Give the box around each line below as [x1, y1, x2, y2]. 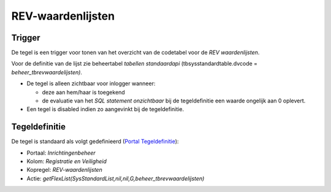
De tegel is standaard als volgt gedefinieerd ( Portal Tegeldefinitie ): [11, 138, 179, 145]
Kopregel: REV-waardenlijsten [26, 166, 102, 174]
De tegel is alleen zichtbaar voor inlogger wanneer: [26, 80, 156, 87]
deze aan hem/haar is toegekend [42, 88, 125, 96]
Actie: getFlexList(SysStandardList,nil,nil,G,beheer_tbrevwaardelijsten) [26, 175, 205, 182]
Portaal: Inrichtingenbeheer [26, 149, 96, 156]
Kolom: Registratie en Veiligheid [26, 158, 107, 165]
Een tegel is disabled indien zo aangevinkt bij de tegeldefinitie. [26, 106, 184, 113]
